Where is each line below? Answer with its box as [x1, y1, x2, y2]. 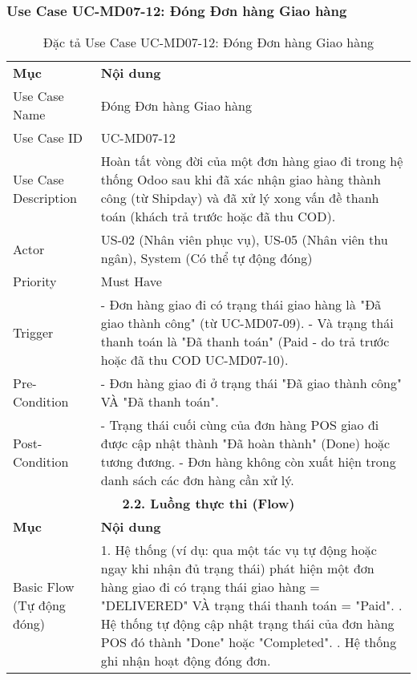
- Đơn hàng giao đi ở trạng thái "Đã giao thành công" [100, 374, 402, 393]
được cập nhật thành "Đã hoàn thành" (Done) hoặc [100, 434, 391, 453]
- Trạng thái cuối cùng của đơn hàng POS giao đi [100, 415, 379, 435]
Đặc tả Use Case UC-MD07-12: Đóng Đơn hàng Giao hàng [43, 33, 374, 52]
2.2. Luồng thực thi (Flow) [122, 494, 295, 513]
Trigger [13, 322, 54, 342]
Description [13, 188, 77, 208]
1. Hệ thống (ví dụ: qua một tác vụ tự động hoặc [100, 540, 377, 560]
